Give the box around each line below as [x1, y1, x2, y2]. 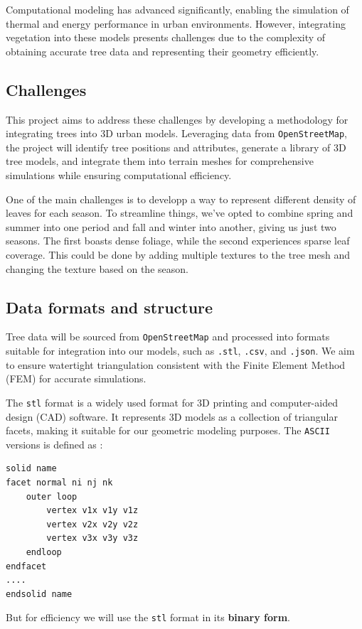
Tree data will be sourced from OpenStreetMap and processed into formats [6, 329, 330, 344]
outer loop [26, 491, 78, 502]
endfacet [6, 561, 47, 571]
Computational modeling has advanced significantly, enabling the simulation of [6, 2, 349, 16]
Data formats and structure [6, 296, 213, 318]
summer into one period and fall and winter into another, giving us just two [6, 219, 336, 234]
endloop [26, 547, 62, 557]
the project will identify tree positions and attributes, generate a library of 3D [6, 139, 346, 154]
